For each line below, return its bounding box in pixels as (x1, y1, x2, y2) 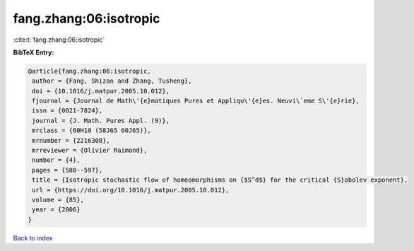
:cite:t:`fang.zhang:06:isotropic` (13, 35, 105, 44)
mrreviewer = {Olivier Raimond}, (32, 146, 148, 155)
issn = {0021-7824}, (32, 107, 103, 115)
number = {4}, (32, 156, 81, 164)
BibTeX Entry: (13, 48, 54, 57)
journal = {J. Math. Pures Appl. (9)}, (32, 117, 170, 124)
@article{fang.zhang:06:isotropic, (28, 67, 151, 75)
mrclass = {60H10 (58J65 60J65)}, (32, 127, 151, 134)
